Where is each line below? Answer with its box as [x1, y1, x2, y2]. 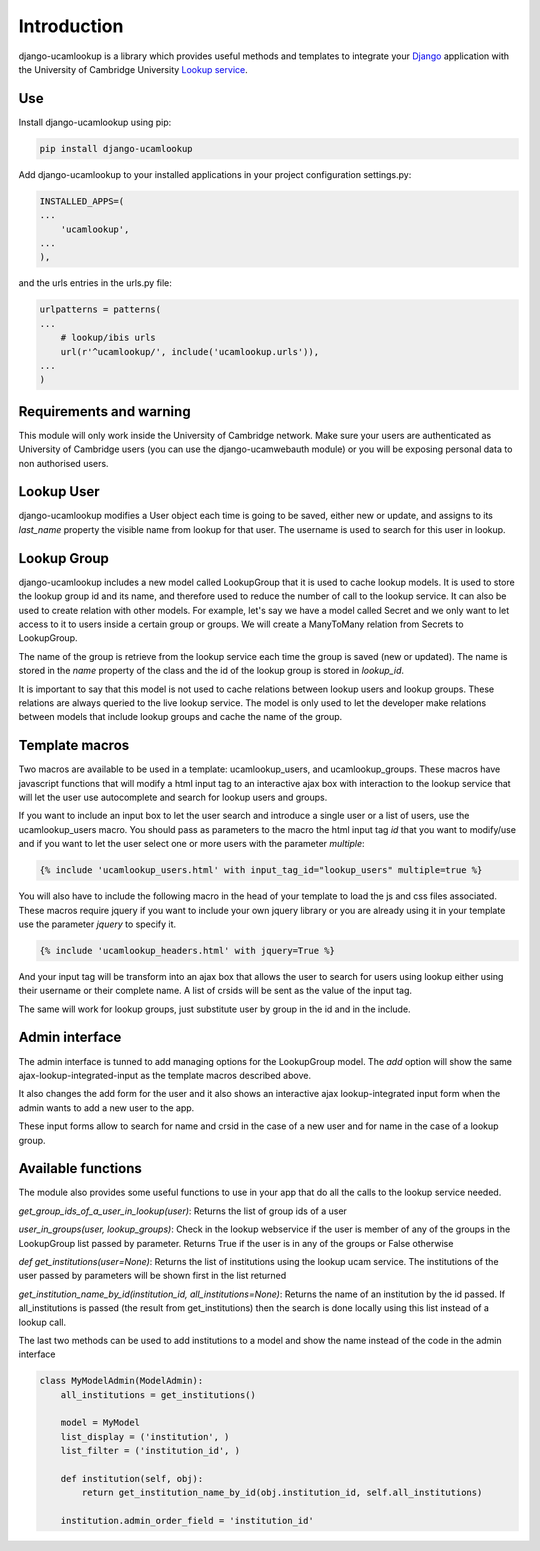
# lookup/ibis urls [60, 332, 157, 344]
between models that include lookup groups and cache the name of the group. [18, 711, 343, 723]
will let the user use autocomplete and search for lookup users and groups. [18, 791, 328, 803]
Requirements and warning [18, 403, 191, 420]
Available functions [18, 1160, 142, 1177]
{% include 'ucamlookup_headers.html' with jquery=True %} [39, 945, 335, 956]
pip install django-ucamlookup [39, 143, 194, 154]
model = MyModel [60, 1417, 140, 1429]
